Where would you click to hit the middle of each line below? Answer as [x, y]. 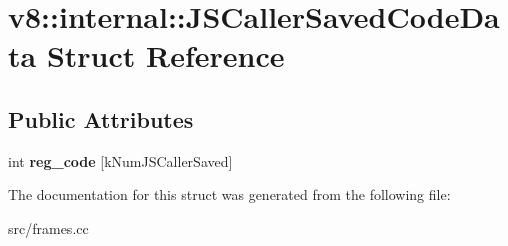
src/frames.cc [48, 227]
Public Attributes [101, 118]
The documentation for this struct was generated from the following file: [229, 194]
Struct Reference [165, 55]
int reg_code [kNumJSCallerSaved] [120, 160]
